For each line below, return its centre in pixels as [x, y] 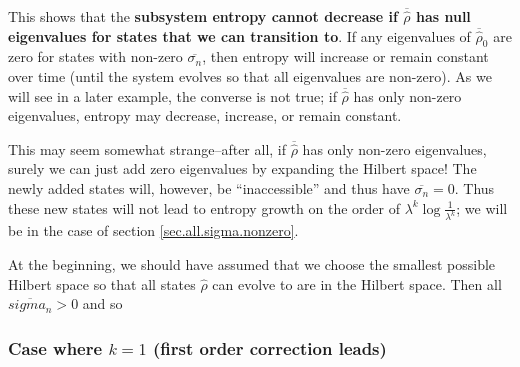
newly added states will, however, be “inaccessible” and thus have [209, 187]
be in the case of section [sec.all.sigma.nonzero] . [153, 230]
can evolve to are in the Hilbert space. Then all [357, 283]
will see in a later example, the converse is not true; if [172, 95]
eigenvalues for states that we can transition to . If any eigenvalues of [239, 35]
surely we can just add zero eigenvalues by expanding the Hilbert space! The [242, 168]
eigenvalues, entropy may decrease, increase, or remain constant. [205, 115]
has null [443, 16]
